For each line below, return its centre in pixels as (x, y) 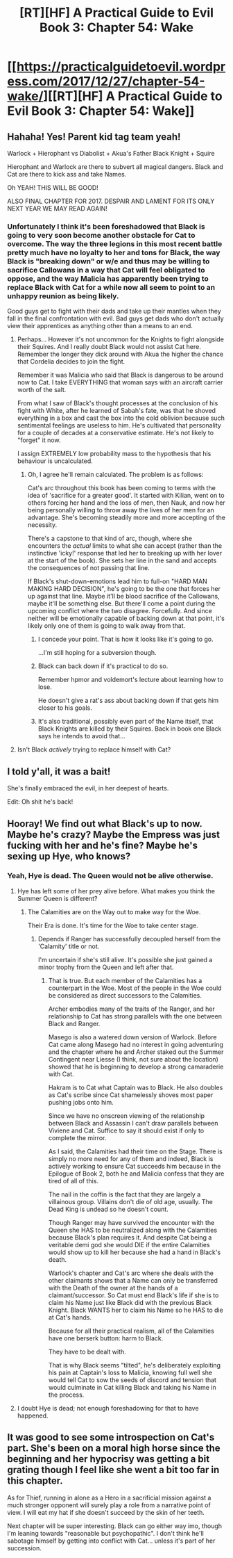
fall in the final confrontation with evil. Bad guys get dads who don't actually (115, 318)
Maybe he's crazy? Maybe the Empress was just (114, 835)
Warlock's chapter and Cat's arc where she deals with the (131, 1273)
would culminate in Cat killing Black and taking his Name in (132, 1387)
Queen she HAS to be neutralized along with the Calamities (132, 1230)
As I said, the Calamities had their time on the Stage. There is (136, 1151)
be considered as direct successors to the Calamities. (125, 995)
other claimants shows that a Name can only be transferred (133, 1280)
